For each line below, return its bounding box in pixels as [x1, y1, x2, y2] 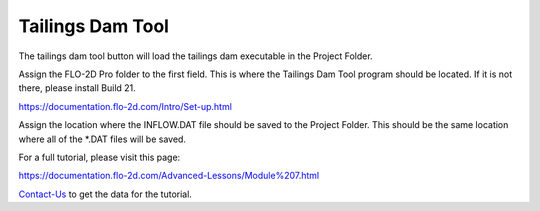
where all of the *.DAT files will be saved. [18, 133, 187, 145]
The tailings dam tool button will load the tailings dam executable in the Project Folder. [18, 50, 374, 62]
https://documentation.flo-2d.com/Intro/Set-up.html [18, 100, 232, 112]
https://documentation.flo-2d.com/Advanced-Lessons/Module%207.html [18, 170, 320, 182]
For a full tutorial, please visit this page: [18, 151, 181, 163]
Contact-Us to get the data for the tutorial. [18, 188, 192, 200]
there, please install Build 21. [18, 82, 137, 94]
